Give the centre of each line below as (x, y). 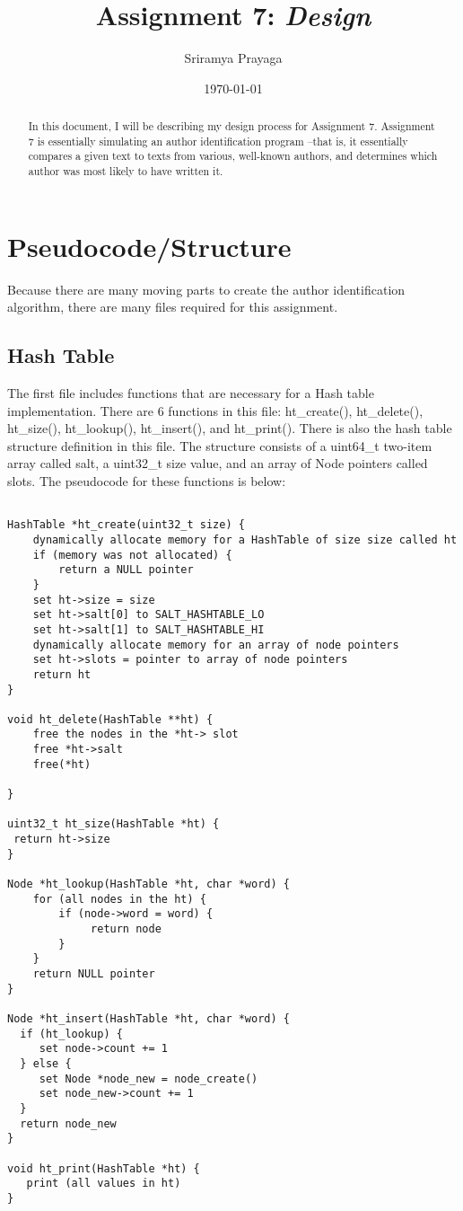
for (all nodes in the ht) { (119, 899)
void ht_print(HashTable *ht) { (104, 1168)
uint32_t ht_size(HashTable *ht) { (114, 824)
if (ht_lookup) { (71, 1034)
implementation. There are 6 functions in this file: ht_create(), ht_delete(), (215, 410)
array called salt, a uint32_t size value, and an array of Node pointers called (218, 463)
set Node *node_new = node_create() (149, 1078)
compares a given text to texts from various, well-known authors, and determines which (233, 156)
